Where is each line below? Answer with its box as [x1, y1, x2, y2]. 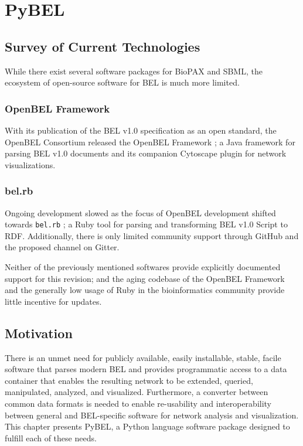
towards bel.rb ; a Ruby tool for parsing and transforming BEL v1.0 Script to [5, 218, 288, 230]
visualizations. [5, 158, 56, 171]
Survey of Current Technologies [5, 37, 200, 55]
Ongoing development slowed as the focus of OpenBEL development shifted [5, 206, 276, 219]
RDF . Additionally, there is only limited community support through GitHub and [5, 229, 299, 241]
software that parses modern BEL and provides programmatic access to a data [5, 363, 287, 375]
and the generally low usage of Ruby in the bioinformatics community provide [5, 284, 285, 296]
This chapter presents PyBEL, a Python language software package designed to [5, 420, 290, 433]
